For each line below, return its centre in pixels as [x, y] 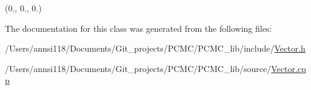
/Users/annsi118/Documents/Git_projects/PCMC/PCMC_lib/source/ [138, 68]
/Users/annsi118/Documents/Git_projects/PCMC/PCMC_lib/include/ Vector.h [155, 48]
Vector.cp [289, 68]
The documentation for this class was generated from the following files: [139, 28]
